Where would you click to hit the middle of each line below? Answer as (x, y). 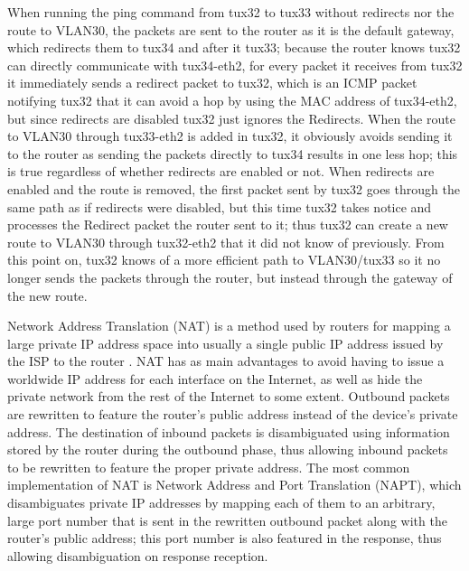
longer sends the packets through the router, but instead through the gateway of (230, 277)
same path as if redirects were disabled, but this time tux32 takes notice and (220, 206)
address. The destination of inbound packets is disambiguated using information (229, 431)
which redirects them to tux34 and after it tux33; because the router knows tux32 (234, 47)
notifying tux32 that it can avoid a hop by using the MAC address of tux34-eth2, (232, 100)
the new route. (47, 295)
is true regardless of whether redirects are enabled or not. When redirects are (221, 171)
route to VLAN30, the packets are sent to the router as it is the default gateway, (231, 29)
